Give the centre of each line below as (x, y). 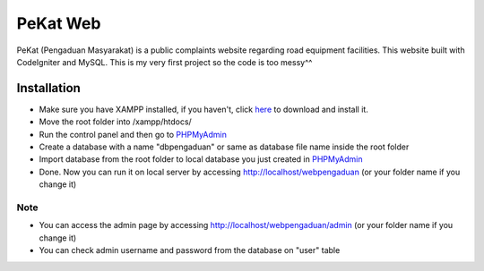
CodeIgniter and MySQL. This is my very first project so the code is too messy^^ (164, 62)
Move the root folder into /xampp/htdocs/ (115, 122)
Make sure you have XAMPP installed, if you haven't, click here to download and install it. (204, 109)
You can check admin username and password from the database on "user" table (190, 250)
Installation (48, 88)
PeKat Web (59, 23)
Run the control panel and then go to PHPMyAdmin (133, 134)
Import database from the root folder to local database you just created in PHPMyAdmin (201, 159)
